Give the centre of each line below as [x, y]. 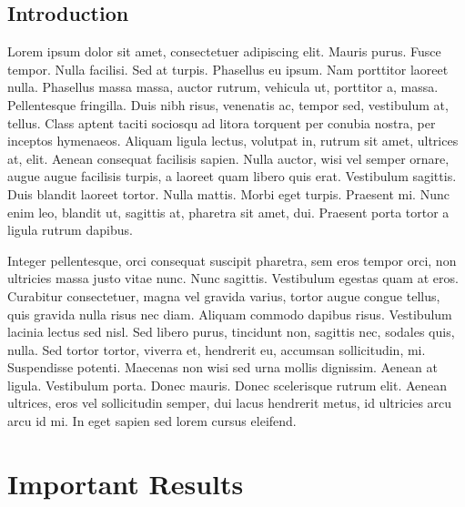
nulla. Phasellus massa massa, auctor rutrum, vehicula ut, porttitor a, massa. [223, 87]
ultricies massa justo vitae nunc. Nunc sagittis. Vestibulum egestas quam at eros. [233, 278]
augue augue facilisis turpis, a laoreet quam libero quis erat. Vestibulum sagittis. [232, 176]
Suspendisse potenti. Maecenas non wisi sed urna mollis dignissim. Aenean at [222, 367]
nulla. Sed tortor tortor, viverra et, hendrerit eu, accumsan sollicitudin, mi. [217, 349]
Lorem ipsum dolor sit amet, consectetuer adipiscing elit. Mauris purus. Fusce [224, 51]
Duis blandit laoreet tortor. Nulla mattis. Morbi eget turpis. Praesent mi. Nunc [228, 193]
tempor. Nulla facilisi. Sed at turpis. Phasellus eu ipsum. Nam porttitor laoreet [228, 69]
